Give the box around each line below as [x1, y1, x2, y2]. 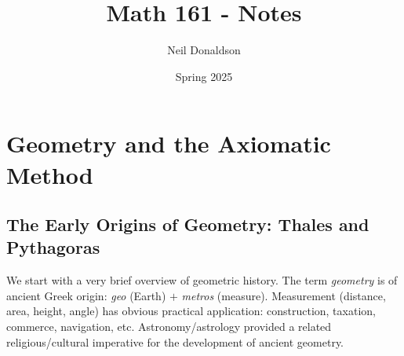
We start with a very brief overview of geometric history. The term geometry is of [6, 272, 398, 288]
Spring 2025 [175, 68, 233, 84]
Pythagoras [6, 235, 100, 259]
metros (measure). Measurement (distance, [181, 287, 386, 303]
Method [6, 158, 93, 190]
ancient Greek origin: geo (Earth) [6, 287, 166, 303]
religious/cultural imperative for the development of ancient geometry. [6, 333, 344, 350]
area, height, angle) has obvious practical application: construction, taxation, [6, 303, 376, 319]
